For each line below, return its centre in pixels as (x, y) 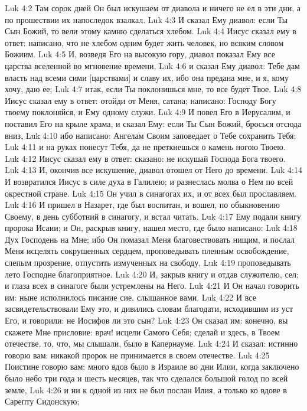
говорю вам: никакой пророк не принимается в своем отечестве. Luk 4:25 (137, 355)
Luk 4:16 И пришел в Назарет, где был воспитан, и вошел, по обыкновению (142, 205)
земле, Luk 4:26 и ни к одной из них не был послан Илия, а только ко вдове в (146, 389)
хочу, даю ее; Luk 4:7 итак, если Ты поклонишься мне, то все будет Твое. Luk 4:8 (153, 89)
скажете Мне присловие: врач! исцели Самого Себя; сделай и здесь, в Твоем (143, 332)
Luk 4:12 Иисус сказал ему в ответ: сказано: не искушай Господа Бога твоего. (145, 158)
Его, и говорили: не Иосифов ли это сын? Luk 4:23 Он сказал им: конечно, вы (146, 320)
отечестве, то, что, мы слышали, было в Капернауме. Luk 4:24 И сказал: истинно (151, 343)
